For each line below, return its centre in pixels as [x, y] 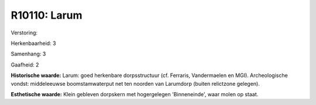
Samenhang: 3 [28, 54]
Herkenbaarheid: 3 [33, 43]
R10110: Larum [47, 15]
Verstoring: [24, 33]
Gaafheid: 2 [25, 65]
